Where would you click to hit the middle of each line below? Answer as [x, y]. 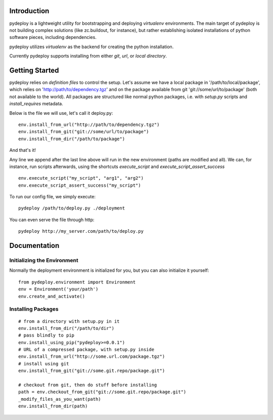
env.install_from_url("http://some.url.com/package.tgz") [92, 356]
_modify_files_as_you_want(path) [60, 399]
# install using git [44, 364]
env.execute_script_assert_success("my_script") [80, 185]
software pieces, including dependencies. [53, 37]
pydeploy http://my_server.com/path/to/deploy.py [81, 231]
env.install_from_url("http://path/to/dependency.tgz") [89, 124]
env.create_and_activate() [52, 296]
